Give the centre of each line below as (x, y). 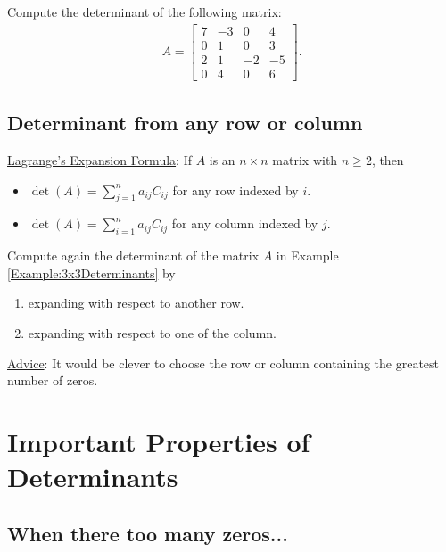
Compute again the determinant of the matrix (133, 255)
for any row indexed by (235, 189)
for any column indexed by (245, 223)
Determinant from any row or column (185, 123)
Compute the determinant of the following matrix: (145, 12)
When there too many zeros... (148, 533)
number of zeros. (53, 380)
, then (388, 159)
